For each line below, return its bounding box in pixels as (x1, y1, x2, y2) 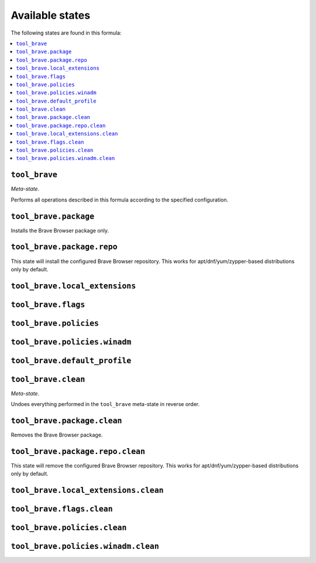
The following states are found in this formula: (11, 29, 122, 36)
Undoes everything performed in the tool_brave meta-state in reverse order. (11, 401, 200, 408)
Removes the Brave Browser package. (11, 431, 103, 439)
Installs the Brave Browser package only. (11, 227, 109, 234)
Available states (11, 9, 91, 22)
